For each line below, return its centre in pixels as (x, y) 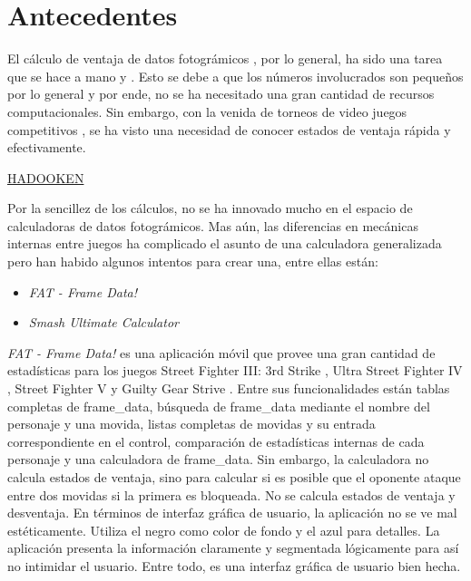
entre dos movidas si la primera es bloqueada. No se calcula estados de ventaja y (231, 494)
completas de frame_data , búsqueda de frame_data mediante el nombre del (219, 406)
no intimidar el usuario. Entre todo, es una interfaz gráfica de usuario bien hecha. (234, 565)
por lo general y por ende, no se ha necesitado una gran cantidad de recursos (221, 94)
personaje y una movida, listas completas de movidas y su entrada (191, 424)
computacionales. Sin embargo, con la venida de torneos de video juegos (207, 111)
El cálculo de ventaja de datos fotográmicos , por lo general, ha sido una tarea (225, 58)
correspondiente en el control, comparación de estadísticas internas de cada (216, 441)
